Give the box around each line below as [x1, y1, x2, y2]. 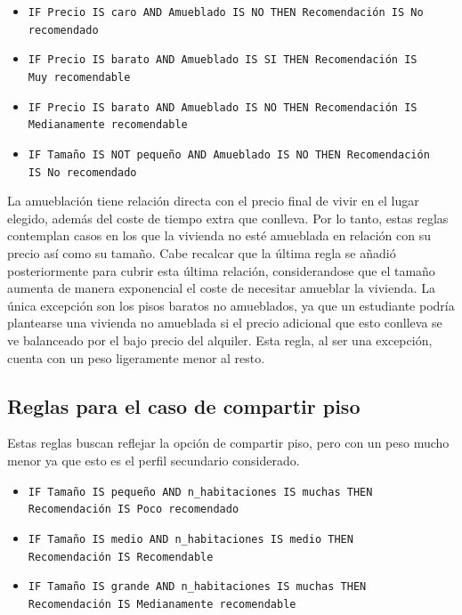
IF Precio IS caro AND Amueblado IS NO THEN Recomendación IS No [28, 6, 424, 19]
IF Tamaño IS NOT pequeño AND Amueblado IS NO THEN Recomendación [28, 148, 430, 161]
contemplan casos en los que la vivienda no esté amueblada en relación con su [7, 226, 431, 245]
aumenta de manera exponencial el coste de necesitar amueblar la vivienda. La [7, 279, 436, 297]
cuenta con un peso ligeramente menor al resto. [7, 348, 265, 367]
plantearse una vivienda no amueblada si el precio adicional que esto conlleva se [7, 313, 442, 332]
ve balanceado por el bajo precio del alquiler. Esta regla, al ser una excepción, [7, 331, 433, 349]
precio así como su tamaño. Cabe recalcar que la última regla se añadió [7, 244, 396, 263]
